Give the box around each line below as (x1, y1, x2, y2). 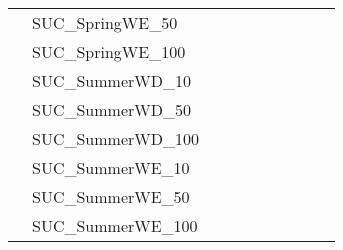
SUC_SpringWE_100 (32, 40, 186, 63)
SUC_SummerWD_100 (32, 127, 199, 150)
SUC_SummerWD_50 (32, 98, 191, 121)
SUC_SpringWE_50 (32, 11, 178, 34)
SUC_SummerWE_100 (32, 214, 198, 237)
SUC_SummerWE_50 (32, 185, 190, 208)
